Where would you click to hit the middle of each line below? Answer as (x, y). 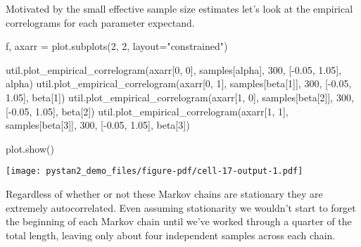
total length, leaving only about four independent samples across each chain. (171, 235)
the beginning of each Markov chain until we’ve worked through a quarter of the (179, 221)
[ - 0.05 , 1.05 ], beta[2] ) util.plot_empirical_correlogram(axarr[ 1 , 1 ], (147, 111)
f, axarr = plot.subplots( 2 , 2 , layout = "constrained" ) (117, 46)
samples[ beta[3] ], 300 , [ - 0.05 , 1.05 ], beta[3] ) (98, 125)
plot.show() (30, 148)
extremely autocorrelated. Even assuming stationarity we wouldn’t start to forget (181, 207)
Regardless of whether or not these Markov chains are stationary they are (164, 194)
